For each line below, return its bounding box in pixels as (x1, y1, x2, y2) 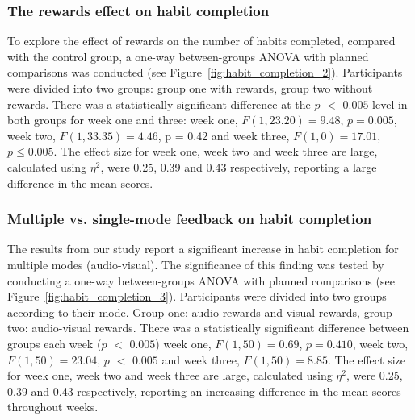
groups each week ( (7, 335, 102, 351)
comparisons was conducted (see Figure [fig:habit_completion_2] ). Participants (7, 64, 403, 81)
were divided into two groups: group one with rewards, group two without (7, 80, 373, 96)
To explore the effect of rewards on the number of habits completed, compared (7, 32, 396, 49)
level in (372, 95, 408, 112)
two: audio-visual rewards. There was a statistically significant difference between (7, 319, 409, 336)
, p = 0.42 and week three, (157, 127, 290, 143)
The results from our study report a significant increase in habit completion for (7, 240, 399, 257)
